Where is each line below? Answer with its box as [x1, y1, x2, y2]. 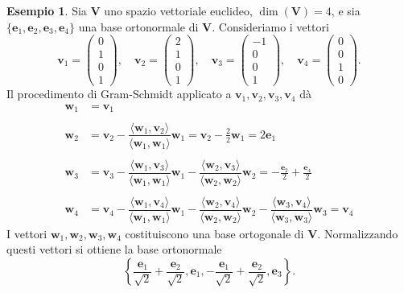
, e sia [331, 2, 361, 19]
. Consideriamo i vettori [212, 18, 329, 35]
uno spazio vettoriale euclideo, [104, 2, 253, 19]
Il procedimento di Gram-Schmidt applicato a [6, 85, 232, 102]
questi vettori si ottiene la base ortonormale [6, 241, 222, 258]
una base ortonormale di [78, 18, 199, 35]
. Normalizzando [317, 225, 398, 241]
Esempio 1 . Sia [6, 2, 87, 19]
